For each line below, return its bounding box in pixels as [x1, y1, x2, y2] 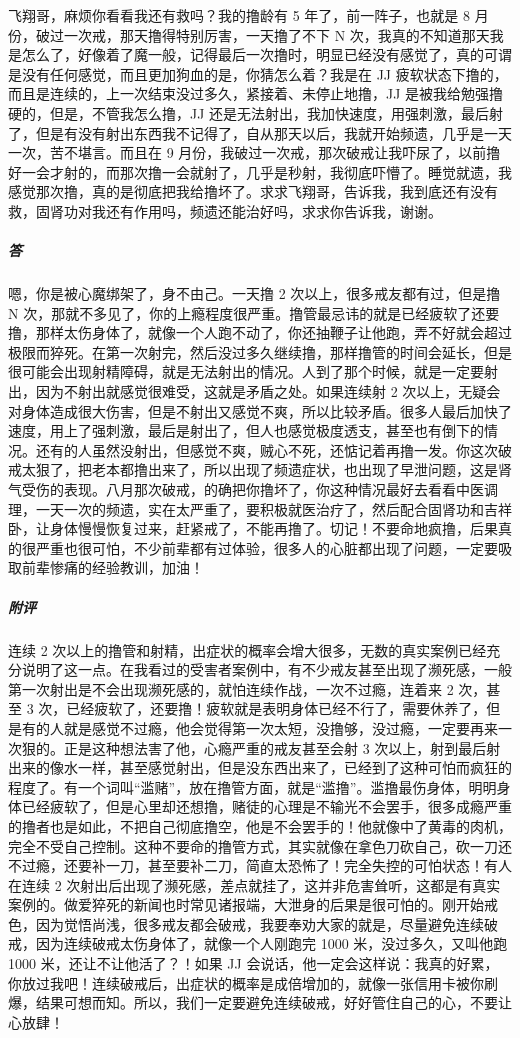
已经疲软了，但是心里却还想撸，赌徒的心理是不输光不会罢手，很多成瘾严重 [21, 796, 512, 817]
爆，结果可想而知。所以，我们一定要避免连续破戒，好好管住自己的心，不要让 [8, 992, 512, 1013]
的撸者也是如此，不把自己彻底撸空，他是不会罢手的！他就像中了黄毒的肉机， [8, 815, 512, 836]
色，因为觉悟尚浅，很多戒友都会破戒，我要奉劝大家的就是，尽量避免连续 [8, 913, 484, 934]
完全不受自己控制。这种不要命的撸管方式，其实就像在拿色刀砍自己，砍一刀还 [8, 835, 512, 856]
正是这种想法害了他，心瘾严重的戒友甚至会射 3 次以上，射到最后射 [63, 737, 501, 758]
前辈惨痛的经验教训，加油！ [21, 557, 204, 578]
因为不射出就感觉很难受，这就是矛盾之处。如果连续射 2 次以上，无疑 [35, 381, 487, 402]
